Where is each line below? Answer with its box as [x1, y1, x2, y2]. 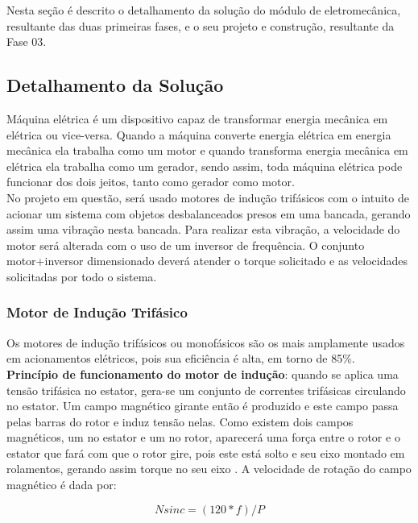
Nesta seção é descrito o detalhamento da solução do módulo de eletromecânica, [6, 2, 401, 18]
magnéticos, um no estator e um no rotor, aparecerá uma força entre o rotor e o [6, 429, 400, 446]
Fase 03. [6, 33, 47, 50]
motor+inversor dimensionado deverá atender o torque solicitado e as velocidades [6, 252, 408, 269]
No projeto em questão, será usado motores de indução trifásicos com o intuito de [6, 189, 409, 205]
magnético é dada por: [6, 476, 117, 493]
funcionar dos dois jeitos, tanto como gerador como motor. [6, 173, 295, 190]
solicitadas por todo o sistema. [6, 268, 157, 284]
